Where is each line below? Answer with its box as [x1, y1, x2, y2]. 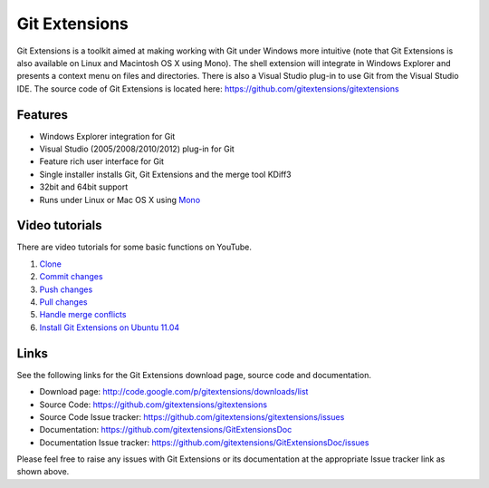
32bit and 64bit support [39, 181, 129, 192]
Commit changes [39, 271, 103, 282]
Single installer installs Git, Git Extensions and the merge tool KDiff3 [39, 169, 292, 180]
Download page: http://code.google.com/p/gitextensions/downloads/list [39, 386, 309, 397]
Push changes [39, 284, 93, 295]
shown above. [16, 466, 70, 477]
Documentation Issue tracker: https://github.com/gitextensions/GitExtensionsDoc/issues [39, 436, 369, 448]
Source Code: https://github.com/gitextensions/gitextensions [39, 399, 267, 410]
